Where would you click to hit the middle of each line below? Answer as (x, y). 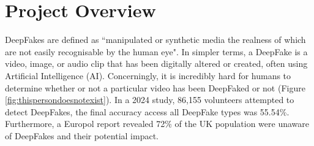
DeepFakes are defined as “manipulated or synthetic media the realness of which (155, 40)
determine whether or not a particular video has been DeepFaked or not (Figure (155, 87)
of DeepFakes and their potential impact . (82, 135)
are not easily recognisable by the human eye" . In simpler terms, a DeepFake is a (156, 51)
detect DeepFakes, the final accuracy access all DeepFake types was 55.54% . (147, 111)
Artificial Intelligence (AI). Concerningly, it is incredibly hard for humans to (148, 75)
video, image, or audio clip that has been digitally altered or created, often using (156, 63)
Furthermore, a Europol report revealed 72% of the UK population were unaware (157, 124)
